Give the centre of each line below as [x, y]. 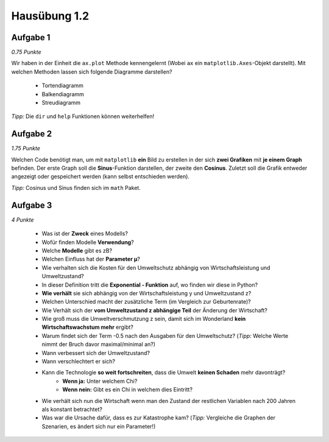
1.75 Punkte [26, 149]
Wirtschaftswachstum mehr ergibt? [87, 327]
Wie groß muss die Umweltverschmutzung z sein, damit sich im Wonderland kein [144, 319]
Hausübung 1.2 [50, 16]
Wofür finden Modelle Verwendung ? [88, 242]
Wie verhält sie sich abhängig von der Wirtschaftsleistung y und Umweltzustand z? [147, 293]
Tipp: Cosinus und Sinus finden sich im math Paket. [76, 188]
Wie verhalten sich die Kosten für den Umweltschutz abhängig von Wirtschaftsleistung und [156, 267]
